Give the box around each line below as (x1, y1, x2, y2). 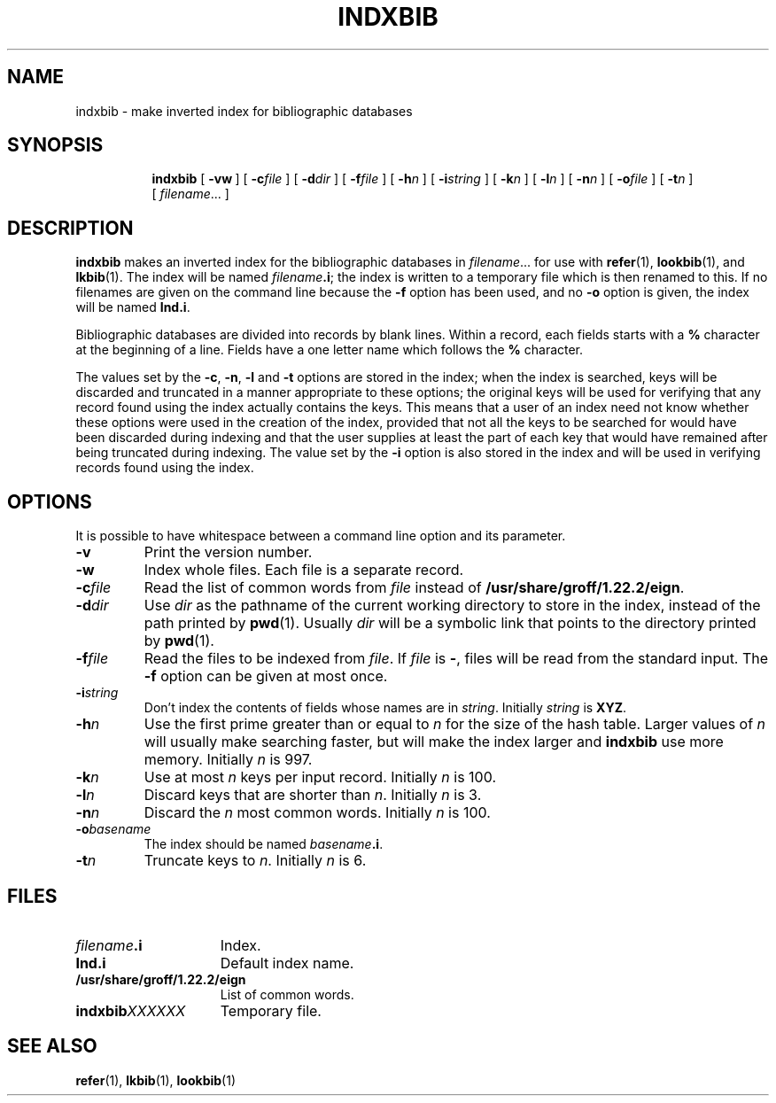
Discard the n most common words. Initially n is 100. (144, 804, 491, 822)
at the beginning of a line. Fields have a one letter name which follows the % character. (75, 342, 584, 358)
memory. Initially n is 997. (144, 750, 313, 769)
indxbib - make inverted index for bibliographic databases (75, 103, 413, 119)
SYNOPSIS (7, 134, 104, 157)
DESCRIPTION (7, 216, 134, 239)
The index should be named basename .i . (144, 836, 384, 852)
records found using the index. (75, 460, 254, 476)
